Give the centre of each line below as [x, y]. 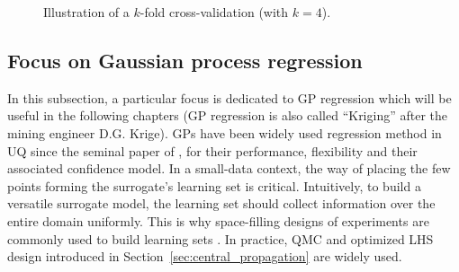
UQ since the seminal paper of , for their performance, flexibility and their [212, 150]
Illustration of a [86, 12]
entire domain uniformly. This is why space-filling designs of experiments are [218, 220]
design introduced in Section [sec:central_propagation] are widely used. [205, 256]
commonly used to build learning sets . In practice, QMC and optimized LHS [220, 238]
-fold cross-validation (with [214, 12]
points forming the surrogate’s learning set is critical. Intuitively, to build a [214, 185]
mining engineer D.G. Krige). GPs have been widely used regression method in [225, 132]
